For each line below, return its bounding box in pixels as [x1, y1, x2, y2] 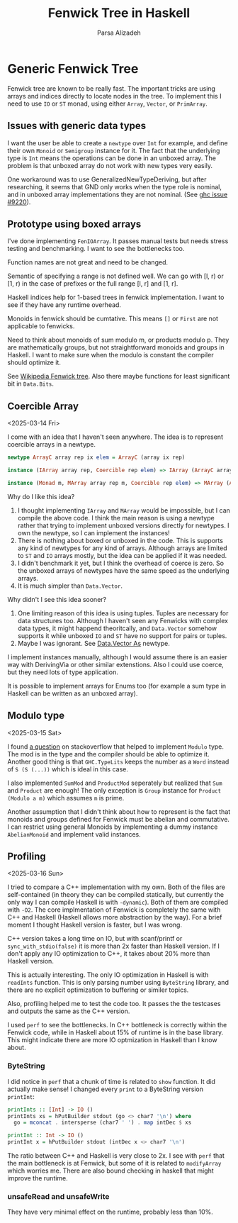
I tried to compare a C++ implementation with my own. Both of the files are [7, 883, 225, 891]
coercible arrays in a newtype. [7, 440, 96, 449]
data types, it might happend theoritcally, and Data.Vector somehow [17, 624, 217, 632]
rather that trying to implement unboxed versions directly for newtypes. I [17, 521, 229, 530]
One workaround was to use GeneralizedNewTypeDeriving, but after [7, 175, 207, 184]
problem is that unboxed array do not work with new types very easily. [7, 161, 213, 169]
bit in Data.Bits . [7, 379, 55, 388]
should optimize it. [7, 358, 62, 367]
